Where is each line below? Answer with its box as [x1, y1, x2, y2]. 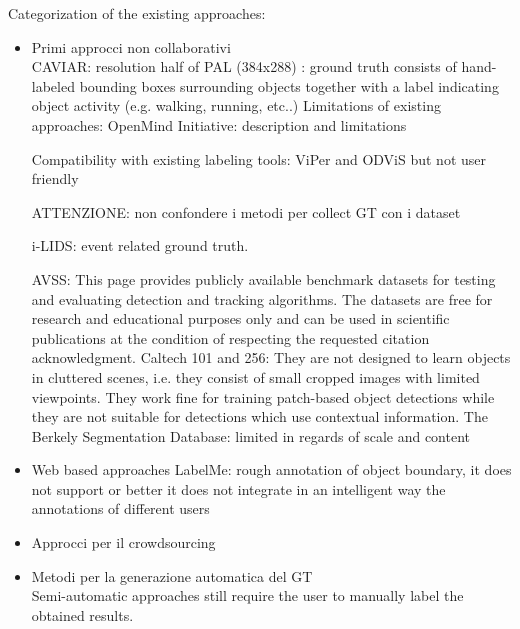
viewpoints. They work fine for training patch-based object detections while [31, 386, 495, 407]
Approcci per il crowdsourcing [31, 532, 216, 553]
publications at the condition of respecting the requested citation [31, 327, 430, 348]
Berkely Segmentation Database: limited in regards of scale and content [31, 425, 471, 446]
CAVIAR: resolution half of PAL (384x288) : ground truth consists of [31, 56, 457, 77]
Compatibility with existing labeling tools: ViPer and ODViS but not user [31, 148, 486, 169]
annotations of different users [31, 498, 210, 519]
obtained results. [31, 604, 134, 625]
